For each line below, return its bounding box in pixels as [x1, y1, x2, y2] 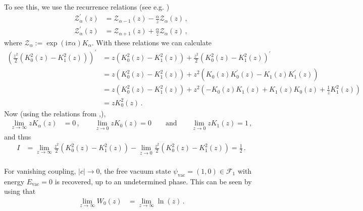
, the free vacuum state [99, 166, 171, 176]
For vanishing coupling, [4, 166, 76, 176]
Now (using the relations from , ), [4, 108, 106, 118]
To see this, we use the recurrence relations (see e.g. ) [4, 2, 170, 12]
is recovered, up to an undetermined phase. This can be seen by [55, 176, 252, 186]
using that [4, 186, 36, 196]
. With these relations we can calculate [91, 37, 212, 47]
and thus [4, 131, 31, 142]
